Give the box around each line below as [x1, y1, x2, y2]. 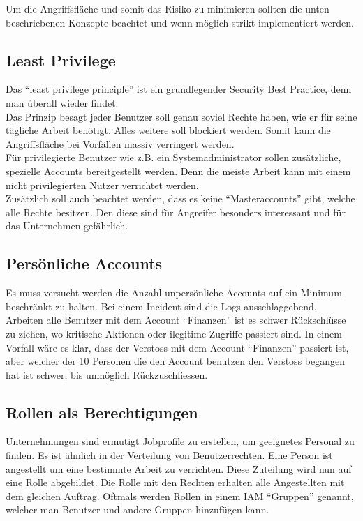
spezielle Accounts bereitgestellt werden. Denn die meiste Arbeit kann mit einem [6, 163, 351, 178]
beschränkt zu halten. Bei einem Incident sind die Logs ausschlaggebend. [6, 299, 317, 313]
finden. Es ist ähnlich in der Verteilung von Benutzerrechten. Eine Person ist [6, 448, 333, 462]
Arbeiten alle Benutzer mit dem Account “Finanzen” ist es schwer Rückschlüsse [6, 312, 346, 327]
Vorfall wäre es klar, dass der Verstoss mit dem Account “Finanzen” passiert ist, [6, 340, 349, 354]
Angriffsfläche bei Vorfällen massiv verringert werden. [6, 136, 235, 151]
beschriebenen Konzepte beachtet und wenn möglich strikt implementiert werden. [6, 15, 354, 29]
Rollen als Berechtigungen [6, 401, 198, 423]
